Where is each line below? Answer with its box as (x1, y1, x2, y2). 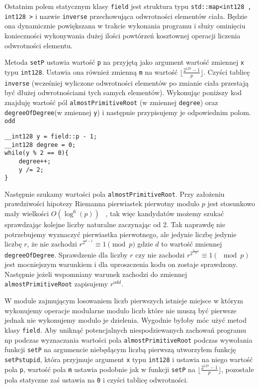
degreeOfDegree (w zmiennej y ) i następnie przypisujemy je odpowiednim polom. (4, 107, 251, 117)
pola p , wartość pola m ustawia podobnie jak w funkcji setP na (4, 364, 195, 374)
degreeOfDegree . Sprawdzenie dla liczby (4, 249, 128, 259)
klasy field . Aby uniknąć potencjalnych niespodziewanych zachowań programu (4, 324, 246, 335)
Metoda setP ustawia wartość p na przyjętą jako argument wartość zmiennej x (4, 57, 245, 67)
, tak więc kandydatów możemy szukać (105, 208, 224, 219)
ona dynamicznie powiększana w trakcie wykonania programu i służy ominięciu (4, 20, 246, 31)
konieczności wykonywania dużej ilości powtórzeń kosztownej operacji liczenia (4, 30, 241, 40)
